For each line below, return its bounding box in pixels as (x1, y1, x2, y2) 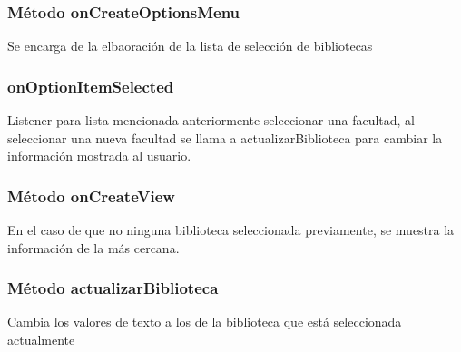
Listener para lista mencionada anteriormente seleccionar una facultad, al (7, 111, 416, 130)
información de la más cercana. (7, 238, 180, 257)
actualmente (7, 330, 75, 349)
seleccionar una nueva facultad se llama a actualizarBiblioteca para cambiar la (7, 128, 443, 147)
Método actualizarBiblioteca (7, 277, 219, 299)
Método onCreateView (7, 184, 175, 207)
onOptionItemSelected (7, 74, 174, 97)
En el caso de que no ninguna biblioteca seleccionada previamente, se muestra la (7, 220, 455, 240)
